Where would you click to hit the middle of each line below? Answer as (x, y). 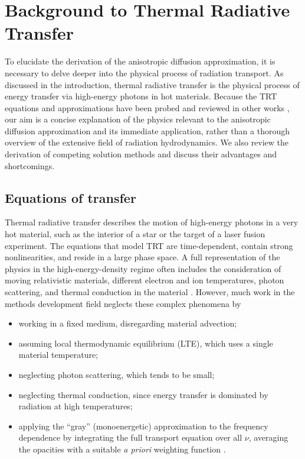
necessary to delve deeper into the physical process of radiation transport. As (144, 72)
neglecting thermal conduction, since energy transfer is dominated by (143, 394)
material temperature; (58, 355)
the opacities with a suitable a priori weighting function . (122, 449)
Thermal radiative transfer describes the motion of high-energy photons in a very (152, 222)
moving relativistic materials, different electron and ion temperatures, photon (145, 280)
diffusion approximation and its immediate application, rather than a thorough (147, 130)
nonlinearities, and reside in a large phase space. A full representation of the (142, 257)
